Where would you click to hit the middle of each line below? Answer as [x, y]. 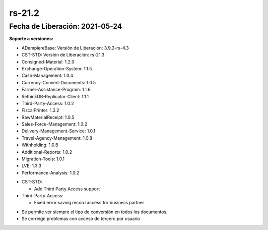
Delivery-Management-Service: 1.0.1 [59, 131]
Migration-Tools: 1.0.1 [43, 159]
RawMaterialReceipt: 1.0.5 [48, 117]
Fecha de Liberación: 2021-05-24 [66, 26]
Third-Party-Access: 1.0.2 [48, 103]
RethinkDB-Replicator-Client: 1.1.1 [55, 96]
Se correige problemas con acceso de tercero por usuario [81, 219]
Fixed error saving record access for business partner [89, 203]
